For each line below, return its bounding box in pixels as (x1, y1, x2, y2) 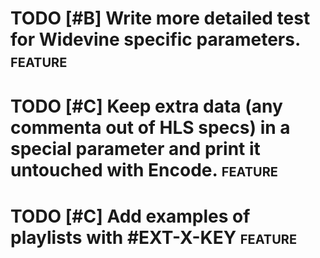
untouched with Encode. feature (10, 159, 278, 182)
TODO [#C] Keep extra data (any (10, 95, 283, 118)
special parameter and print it (10, 138, 261, 161)
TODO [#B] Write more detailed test (10, 7, 311, 30)
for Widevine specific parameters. (10, 28, 301, 51)
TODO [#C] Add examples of (10, 205, 251, 227)
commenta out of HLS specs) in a (10, 117, 291, 139)
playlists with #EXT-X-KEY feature (10, 226, 298, 249)
